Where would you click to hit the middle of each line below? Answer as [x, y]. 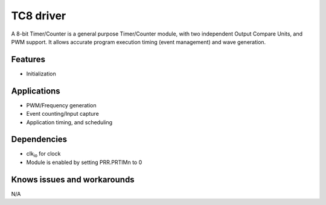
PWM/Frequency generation [61, 105]
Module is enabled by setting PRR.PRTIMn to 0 [84, 162]
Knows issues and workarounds [73, 179]
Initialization [41, 74]
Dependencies [39, 140]
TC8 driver [39, 16]
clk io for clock [43, 155]
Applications [36, 91]
